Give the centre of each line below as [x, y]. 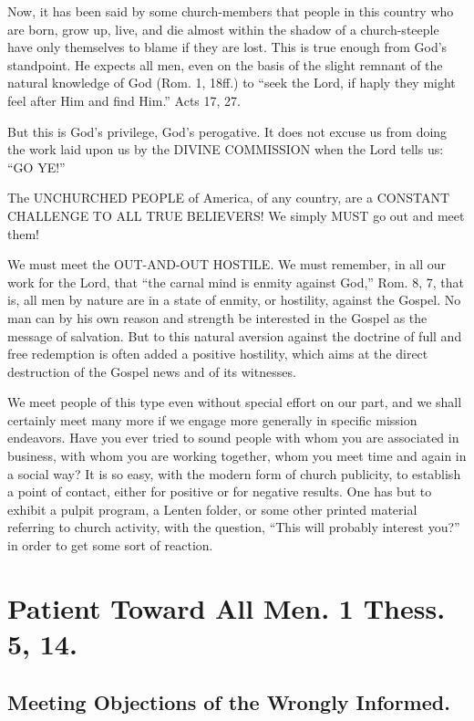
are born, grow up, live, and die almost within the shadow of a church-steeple [223, 29]
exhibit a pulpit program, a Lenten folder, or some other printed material [212, 509]
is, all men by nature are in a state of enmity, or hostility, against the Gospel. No [234, 300]
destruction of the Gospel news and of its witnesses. [152, 371]
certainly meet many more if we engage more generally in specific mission [212, 419]
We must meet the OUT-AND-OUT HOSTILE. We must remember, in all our [227, 264]
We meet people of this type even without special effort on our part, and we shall [235, 402]
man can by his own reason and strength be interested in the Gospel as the [217, 317]
